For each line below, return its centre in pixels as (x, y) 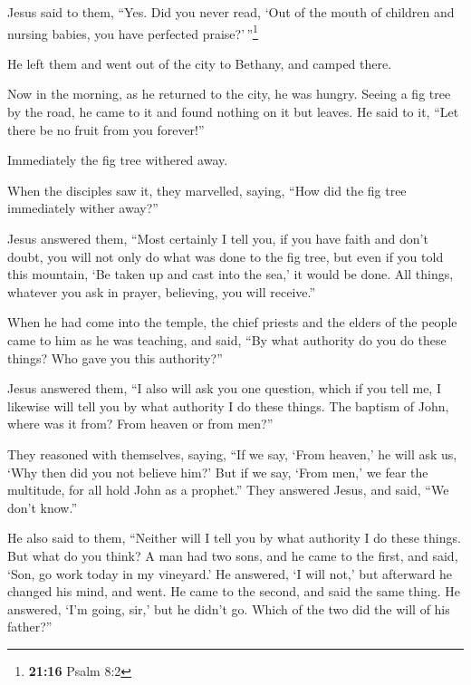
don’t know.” (43, 507)
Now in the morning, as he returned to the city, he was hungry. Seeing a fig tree (229, 94)
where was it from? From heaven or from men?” (140, 424)
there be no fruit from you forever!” (106, 129)
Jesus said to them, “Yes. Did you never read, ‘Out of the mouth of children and (231, 12)
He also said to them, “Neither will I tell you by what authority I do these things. (234, 538)
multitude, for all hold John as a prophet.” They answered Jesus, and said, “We (228, 490)
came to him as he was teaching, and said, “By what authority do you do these (227, 339)
